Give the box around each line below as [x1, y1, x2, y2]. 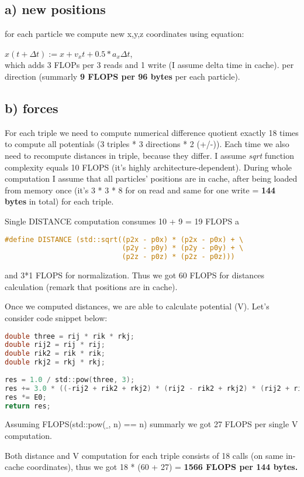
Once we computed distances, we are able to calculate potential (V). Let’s [5, 300, 270, 312]
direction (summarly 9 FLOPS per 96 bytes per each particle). [5, 70, 240, 82]
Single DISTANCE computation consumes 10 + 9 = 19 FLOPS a [5, 214, 239, 227]
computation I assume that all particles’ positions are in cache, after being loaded [5, 172, 298, 185]
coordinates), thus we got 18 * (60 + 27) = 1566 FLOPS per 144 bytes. [26, 461, 298, 473]
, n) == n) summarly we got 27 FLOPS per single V [108, 418, 298, 430]
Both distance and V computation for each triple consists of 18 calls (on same [5, 449, 284, 461]
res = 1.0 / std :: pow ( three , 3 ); [5, 375, 135, 384]
